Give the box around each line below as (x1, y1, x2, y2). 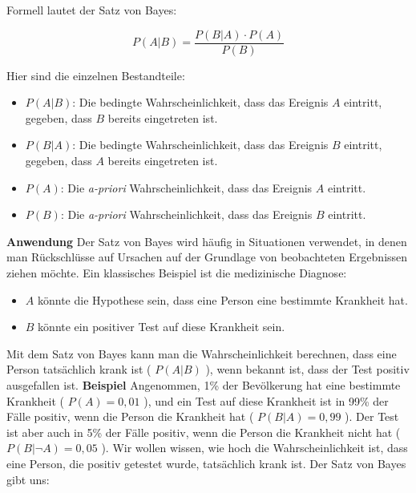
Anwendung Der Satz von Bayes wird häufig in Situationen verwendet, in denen (6, 232, 407, 249)
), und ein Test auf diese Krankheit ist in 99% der (143, 392, 389, 409)
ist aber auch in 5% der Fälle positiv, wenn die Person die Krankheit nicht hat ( (6, 423, 401, 440)
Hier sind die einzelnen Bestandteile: (6, 67, 185, 83)
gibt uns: (6, 471, 50, 487)
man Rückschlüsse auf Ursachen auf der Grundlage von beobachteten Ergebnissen (6, 249, 408, 265)
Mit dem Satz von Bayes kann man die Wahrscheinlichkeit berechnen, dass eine (6, 345, 397, 362)
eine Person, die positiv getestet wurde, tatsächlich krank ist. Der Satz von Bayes (6, 455, 406, 471)
